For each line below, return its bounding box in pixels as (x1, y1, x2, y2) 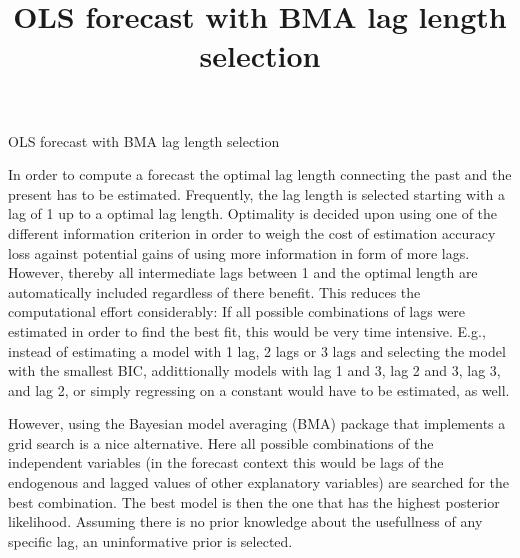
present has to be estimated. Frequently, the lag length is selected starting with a (8, 183, 505, 204)
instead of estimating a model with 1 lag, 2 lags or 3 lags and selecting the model (8, 340, 506, 361)
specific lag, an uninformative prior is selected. (8, 530, 293, 551)
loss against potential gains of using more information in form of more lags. (8, 242, 470, 263)
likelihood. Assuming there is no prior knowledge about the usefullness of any (8, 511, 483, 532)
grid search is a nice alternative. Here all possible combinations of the (8, 432, 434, 453)
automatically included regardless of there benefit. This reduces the (8, 281, 421, 302)
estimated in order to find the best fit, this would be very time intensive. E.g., (8, 320, 486, 341)
